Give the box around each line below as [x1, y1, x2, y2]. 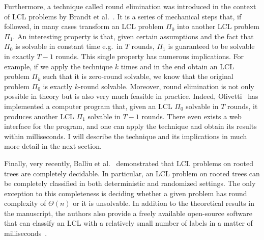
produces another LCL [4, 111, 74, 121]
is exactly [43, 81, 73, 91]
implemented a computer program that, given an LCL [4, 100, 172, 111]
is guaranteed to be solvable [168, 41, 255, 51]
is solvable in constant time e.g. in [15, 41, 123, 51]
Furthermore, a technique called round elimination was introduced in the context [4, 1, 256, 11]
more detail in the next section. [4, 141, 102, 151]
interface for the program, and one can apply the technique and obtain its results [4, 121, 257, 131]
